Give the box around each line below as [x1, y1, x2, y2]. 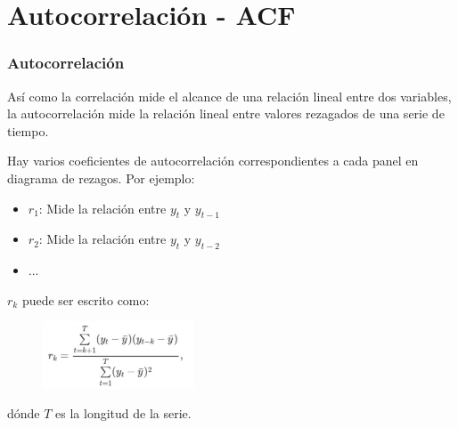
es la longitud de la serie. [55, 404, 192, 423]
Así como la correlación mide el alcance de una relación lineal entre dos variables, [7, 86, 452, 105]
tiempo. [7, 121, 49, 140]
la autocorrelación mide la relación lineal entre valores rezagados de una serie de [7, 104, 445, 123]
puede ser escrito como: [21, 290, 150, 309]
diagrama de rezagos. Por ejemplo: [7, 168, 195, 187]
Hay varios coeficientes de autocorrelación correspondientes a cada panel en [7, 151, 419, 170]
